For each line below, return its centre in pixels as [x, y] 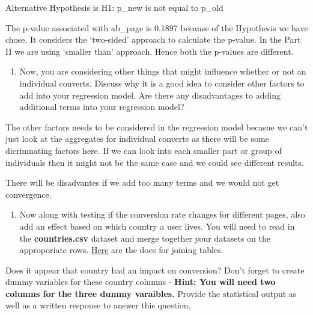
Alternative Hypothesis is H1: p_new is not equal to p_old [114, 7]
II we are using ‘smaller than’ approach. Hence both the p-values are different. [150, 51]
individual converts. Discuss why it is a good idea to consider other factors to [162, 83]
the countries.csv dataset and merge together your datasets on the [145, 238]
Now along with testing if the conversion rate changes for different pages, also [162, 214]
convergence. [29, 194]
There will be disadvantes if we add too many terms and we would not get [142, 182]
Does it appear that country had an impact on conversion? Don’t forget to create [155, 270]
